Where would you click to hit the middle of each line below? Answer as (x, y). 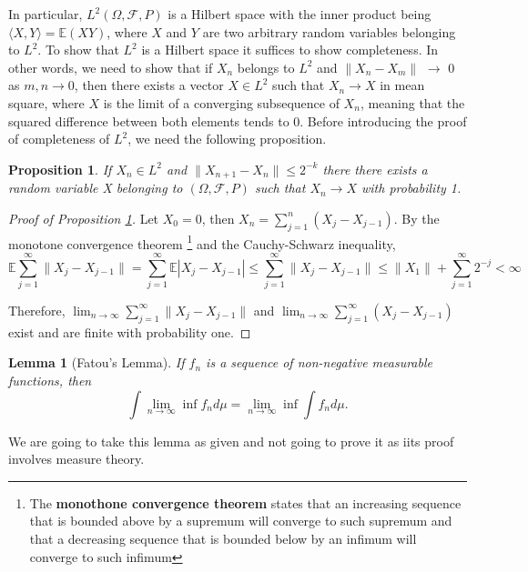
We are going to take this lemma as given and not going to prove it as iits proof (231, 441)
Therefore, (37, 310)
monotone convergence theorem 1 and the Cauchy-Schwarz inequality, (202, 242)
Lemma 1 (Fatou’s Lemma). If (96, 362)
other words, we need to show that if (111, 67)
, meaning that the (412, 102)
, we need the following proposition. (227, 139)
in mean (402, 85)
